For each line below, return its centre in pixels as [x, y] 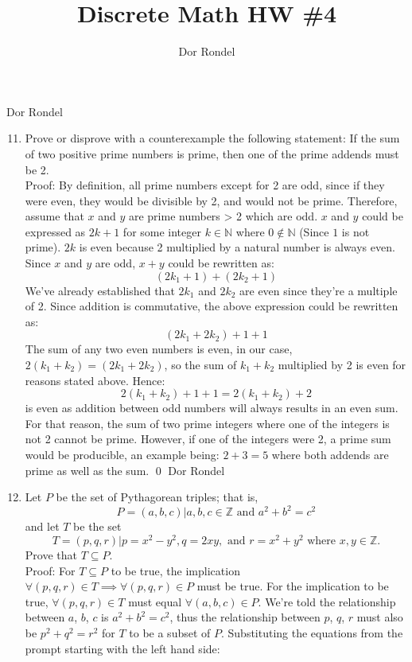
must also [380, 617]
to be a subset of [170, 632]
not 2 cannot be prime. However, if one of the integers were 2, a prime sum [208, 439]
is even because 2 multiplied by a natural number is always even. [237, 247]
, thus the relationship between [245, 617]
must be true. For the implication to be [293, 586]
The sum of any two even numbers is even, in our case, [159, 349]
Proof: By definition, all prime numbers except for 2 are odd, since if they [205, 185]
